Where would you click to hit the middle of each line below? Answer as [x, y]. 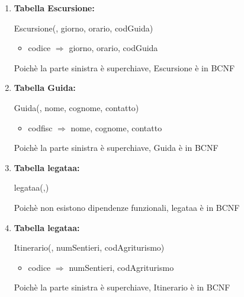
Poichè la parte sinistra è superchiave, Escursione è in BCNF [124, 67]
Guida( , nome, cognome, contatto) [76, 107]
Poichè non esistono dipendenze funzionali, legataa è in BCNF [127, 207]
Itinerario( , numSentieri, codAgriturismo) [89, 247]
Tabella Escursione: [54, 8]
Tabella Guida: [45, 88]
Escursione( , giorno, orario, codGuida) [84, 28]
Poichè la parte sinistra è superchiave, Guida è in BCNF [116, 148]
